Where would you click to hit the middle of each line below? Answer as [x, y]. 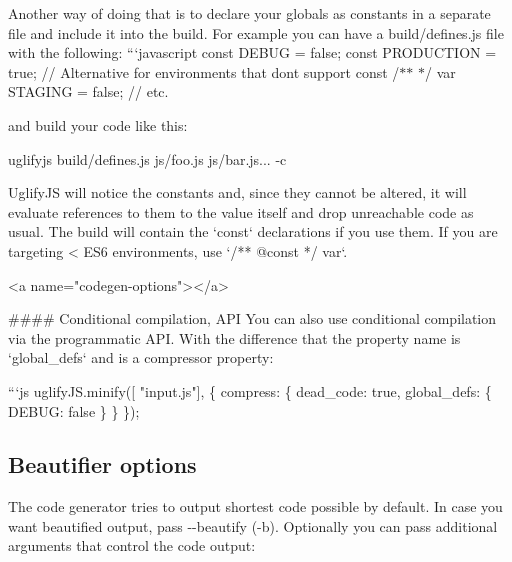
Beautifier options [102, 464]
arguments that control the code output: [132, 545]
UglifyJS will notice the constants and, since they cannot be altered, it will [237, 192]
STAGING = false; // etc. [88, 91]
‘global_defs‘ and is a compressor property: [141, 357]
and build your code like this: [98, 124]
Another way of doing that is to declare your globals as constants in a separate [249, 13]
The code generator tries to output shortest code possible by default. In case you [255, 506]
